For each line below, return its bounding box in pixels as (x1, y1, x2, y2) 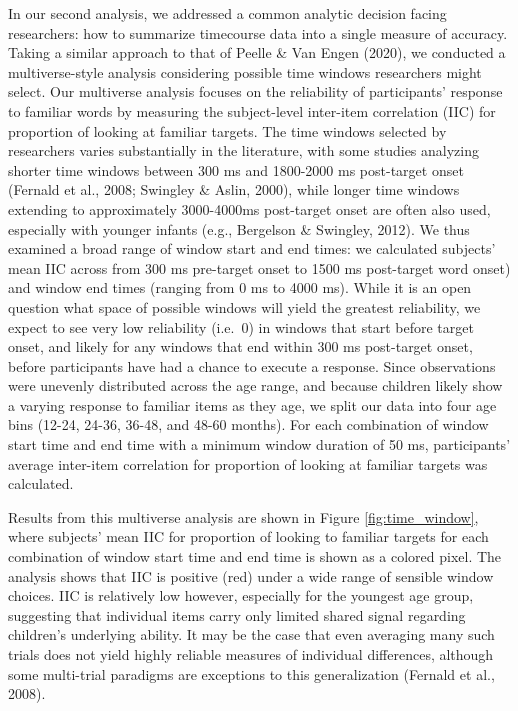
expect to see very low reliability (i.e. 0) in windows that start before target (8, 316, 474, 337)
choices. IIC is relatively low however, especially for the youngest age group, (8, 585, 474, 606)
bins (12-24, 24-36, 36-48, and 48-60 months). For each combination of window (8, 414, 489, 435)
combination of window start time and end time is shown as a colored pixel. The (8, 546, 502, 567)
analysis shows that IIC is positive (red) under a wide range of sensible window (8, 565, 494, 586)
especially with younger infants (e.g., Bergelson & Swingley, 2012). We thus (8, 218, 470, 239)
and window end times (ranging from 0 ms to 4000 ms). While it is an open (8, 277, 472, 298)
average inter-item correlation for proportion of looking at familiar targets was (8, 453, 488, 474)
